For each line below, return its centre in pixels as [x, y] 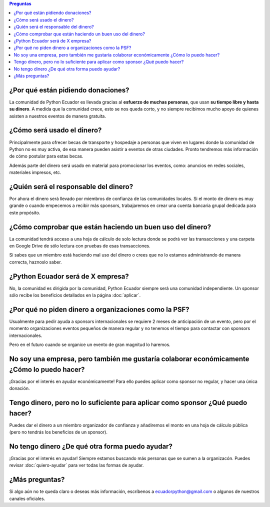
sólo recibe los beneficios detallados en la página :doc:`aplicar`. [75, 295]
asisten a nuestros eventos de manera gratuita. [57, 116]
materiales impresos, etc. [35, 172]
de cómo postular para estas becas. [46, 156]
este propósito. [25, 212]
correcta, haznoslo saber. [35, 262]
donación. [19, 388]
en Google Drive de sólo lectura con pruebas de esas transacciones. [80, 246]
